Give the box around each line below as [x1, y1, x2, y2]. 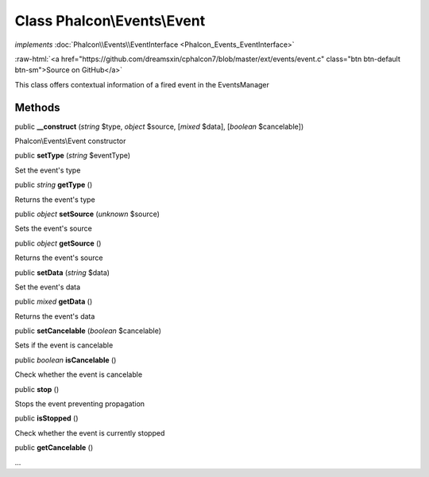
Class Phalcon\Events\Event [14, 12, 206, 29]
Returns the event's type [14, 195, 95, 204]
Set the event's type [14, 165, 81, 175]
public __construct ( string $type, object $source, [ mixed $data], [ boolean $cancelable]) [14, 122, 304, 131]
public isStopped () [14, 413, 79, 423]
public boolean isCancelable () [14, 355, 117, 365]
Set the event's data [14, 282, 81, 292]
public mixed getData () [14, 297, 93, 306]
